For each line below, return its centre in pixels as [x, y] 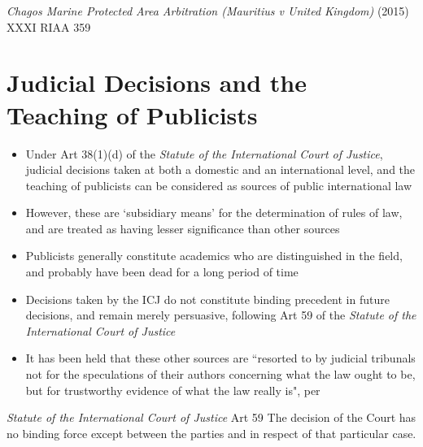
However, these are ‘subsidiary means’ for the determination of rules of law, [214, 213]
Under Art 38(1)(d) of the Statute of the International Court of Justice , [204, 153]
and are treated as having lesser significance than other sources [183, 228]
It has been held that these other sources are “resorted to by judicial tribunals [220, 358]
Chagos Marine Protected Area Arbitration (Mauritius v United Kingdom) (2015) [208, 11]
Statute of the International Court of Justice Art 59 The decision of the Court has [211, 417]
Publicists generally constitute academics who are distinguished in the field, [214, 256]
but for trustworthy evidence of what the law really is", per [173, 390]
